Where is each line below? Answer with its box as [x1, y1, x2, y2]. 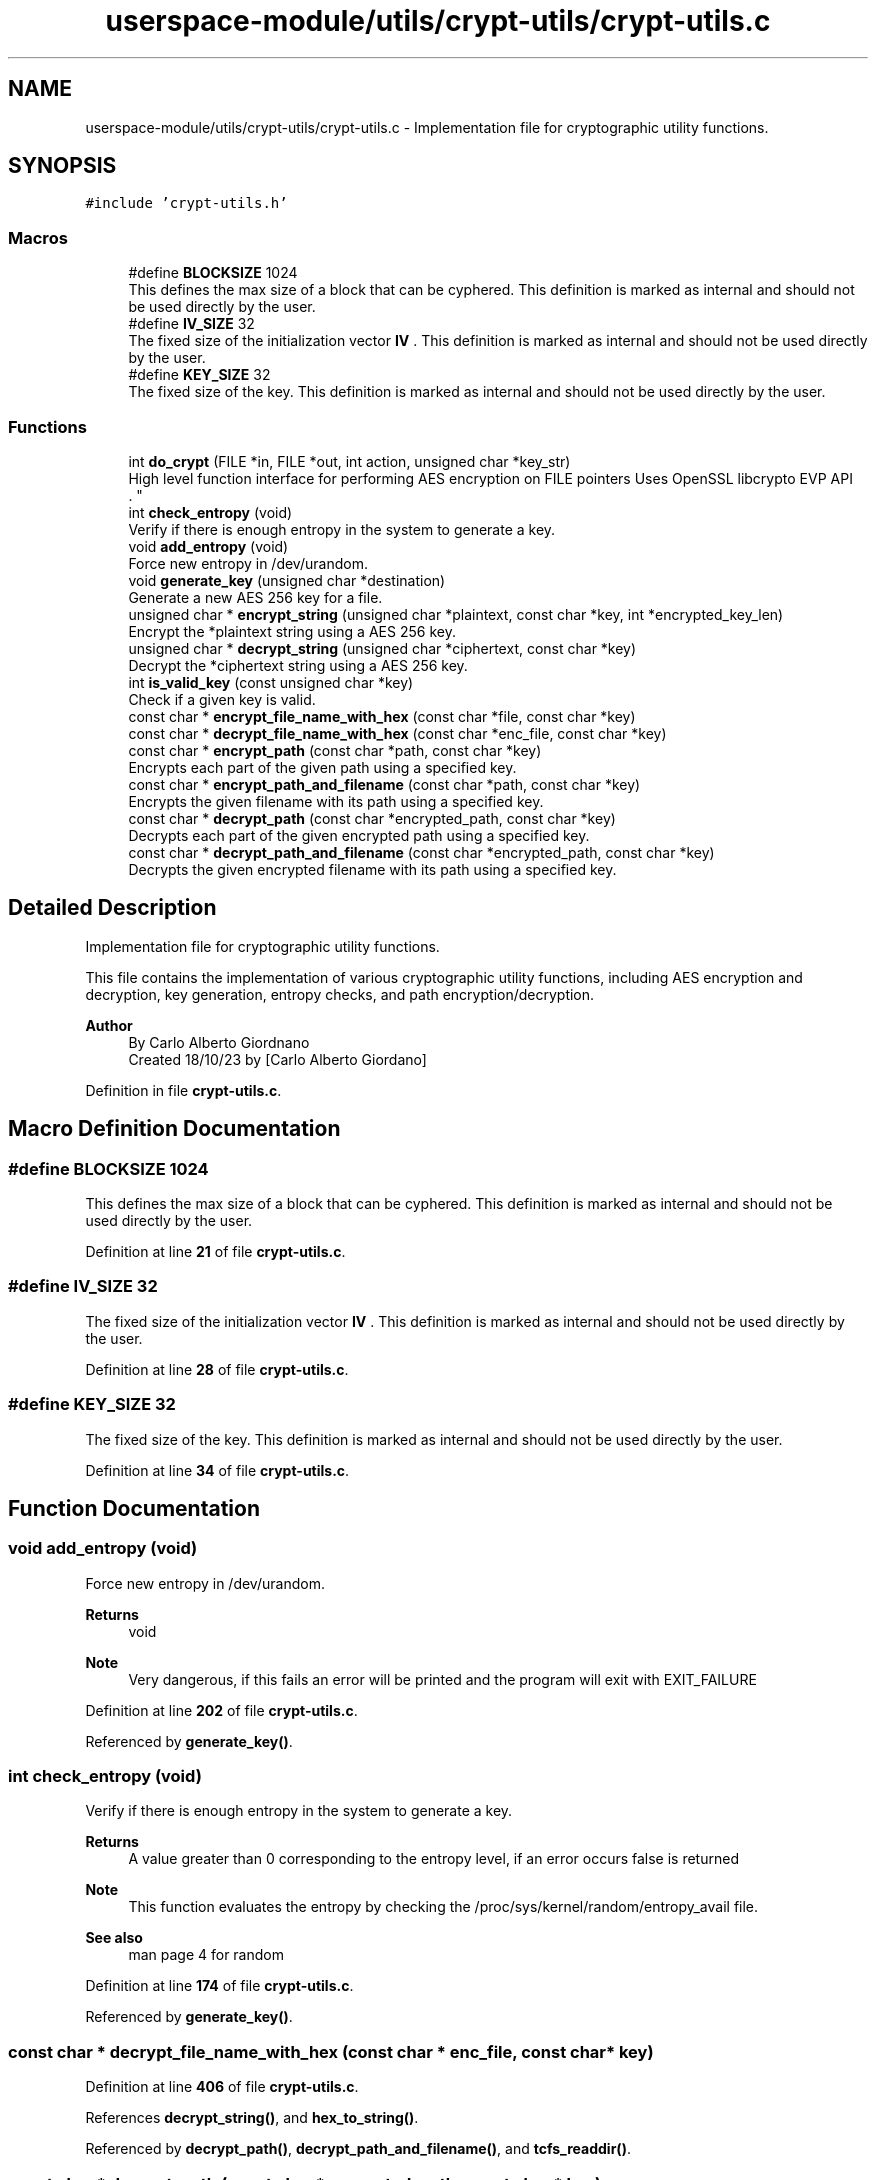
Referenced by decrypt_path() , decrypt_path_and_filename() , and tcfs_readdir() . [85, 2140, 631, 2158]
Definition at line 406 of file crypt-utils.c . [85, 2078, 359, 2096]
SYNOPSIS [8, 153, 117, 179]
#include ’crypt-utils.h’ [85, 195, 288, 212]
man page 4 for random [128, 1946, 284, 1964]
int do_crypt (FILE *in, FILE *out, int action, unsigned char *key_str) [128, 452, 571, 470]
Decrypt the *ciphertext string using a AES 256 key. [128, 656, 468, 674]
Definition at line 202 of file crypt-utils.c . [85, 1701, 358, 1719]
